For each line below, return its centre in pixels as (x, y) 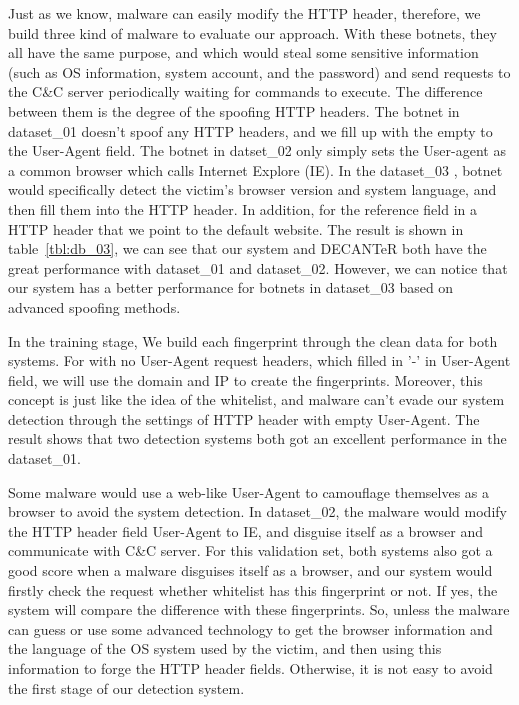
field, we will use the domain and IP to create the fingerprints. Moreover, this (245, 379)
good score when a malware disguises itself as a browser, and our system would (250, 570)
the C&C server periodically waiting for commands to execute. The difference (245, 91)
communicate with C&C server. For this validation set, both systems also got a (250, 550)
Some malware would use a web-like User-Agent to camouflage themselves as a (249, 491)
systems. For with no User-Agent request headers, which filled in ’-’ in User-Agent (259, 360)
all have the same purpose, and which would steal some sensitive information (243, 52)
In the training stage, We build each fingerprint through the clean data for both (253, 340)
